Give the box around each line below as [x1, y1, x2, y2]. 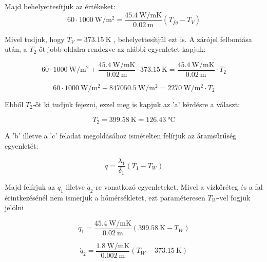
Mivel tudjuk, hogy [5, 33, 65, 44]
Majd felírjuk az [5, 181, 55, 192]
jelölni [5, 202, 24, 213]
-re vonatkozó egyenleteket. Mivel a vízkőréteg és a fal [93, 181, 263, 192]
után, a [5, 44, 27, 54]
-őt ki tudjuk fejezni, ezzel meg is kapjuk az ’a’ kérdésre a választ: [32, 98, 240, 109]
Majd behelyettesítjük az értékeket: [5, 1, 116, 11]
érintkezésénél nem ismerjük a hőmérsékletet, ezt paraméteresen [5, 192, 205, 203]
